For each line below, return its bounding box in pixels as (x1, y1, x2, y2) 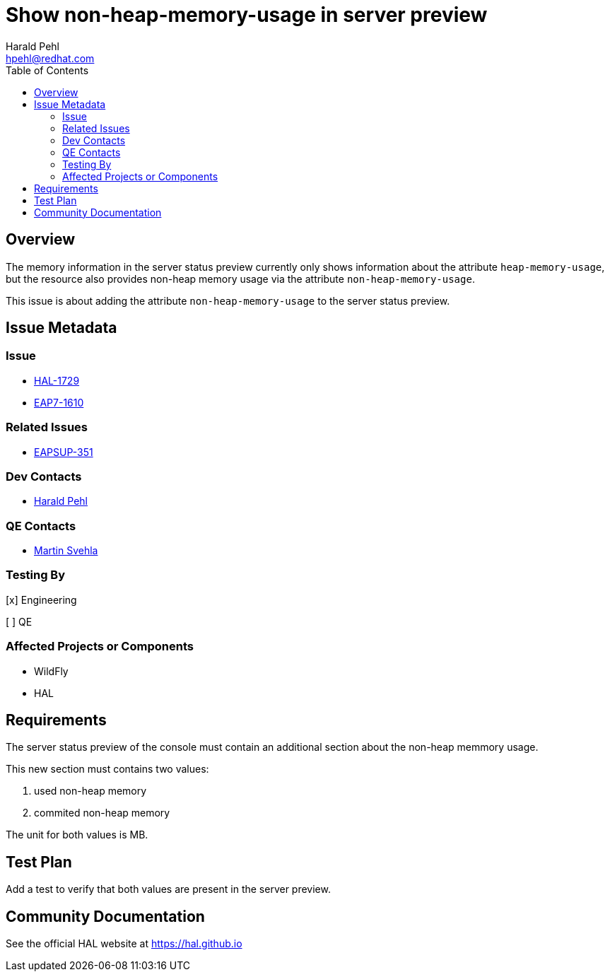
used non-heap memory (34, 785, 147, 797)
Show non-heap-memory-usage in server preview (6, 3, 488, 27)
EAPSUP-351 (34, 445, 93, 458)
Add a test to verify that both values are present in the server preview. (6, 883, 331, 896)
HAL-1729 (34, 374, 80, 387)
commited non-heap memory (34, 807, 170, 819)
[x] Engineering (6, 593, 77, 606)
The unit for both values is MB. (6, 829, 148, 841)
